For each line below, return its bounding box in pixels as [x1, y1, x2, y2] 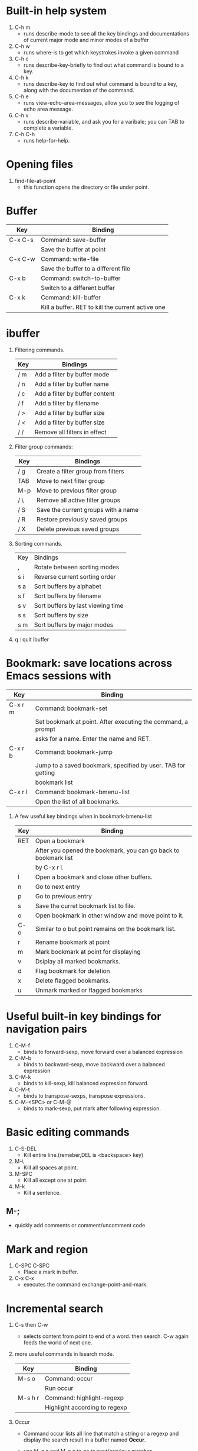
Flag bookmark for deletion [35, 966, 110, 975]
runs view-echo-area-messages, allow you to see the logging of [23, 99, 180, 106]
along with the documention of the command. [23, 86, 134, 93]
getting [35, 768, 55, 776]
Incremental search [6, 1302, 104, 1315]
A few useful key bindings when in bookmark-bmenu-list [14, 812, 152, 820]
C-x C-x [14, 1275, 34, 1282]
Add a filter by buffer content [34, 389, 115, 398]
